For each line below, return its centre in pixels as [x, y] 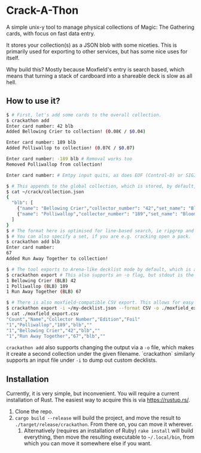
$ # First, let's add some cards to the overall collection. [84, 115]
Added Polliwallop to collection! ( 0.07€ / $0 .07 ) [71, 148]
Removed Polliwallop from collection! [54, 164]
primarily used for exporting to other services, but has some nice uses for [97, 51]
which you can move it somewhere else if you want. [88, 443]
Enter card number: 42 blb [40, 126]
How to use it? [33, 101]
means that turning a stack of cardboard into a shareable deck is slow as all [99, 76]
